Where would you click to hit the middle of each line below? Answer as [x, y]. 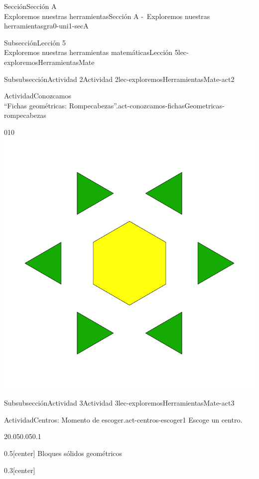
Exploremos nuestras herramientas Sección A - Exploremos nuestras [107, 16]
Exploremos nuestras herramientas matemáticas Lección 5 [91, 52]
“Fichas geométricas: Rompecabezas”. [61, 105]
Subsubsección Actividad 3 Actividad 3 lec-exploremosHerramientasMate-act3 [119, 403]
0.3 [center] [20, 470]
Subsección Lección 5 [35, 42]
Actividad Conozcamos [38, 96]
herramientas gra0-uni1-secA [46, 26]
